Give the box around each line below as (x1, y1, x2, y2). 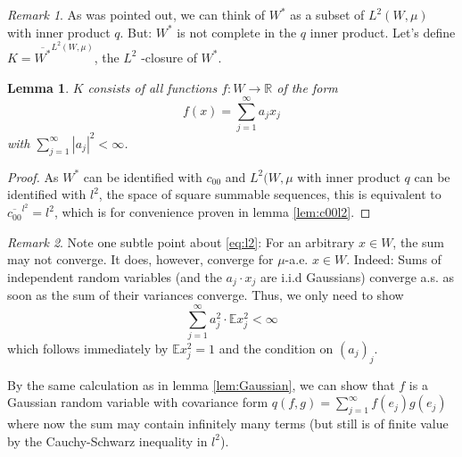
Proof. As (7, 167, 59, 186)
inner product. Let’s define (309, 22, 456, 41)
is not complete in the (177, 22, 297, 41)
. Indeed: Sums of (346, 250, 441, 269)
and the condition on (219, 339, 334, 357)
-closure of (141, 47, 197, 66)
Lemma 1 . (7, 78, 70, 96)
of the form (276, 78, 338, 96)
